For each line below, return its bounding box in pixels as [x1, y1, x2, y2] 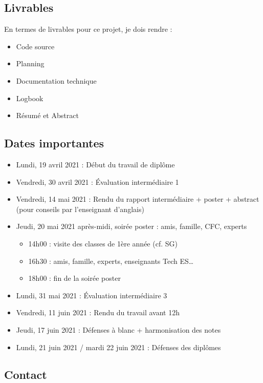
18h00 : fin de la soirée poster [28, 273, 121, 283]
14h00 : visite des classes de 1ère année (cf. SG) [28, 238, 178, 248]
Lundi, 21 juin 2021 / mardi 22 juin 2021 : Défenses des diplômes [16, 341, 221, 352]
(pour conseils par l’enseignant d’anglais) [16, 203, 144, 214]
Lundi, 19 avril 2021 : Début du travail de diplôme [16, 159, 175, 169]
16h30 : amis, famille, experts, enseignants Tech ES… [28, 255, 194, 266]
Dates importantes [4, 135, 104, 151]
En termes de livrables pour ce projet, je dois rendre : [4, 24, 172, 34]
